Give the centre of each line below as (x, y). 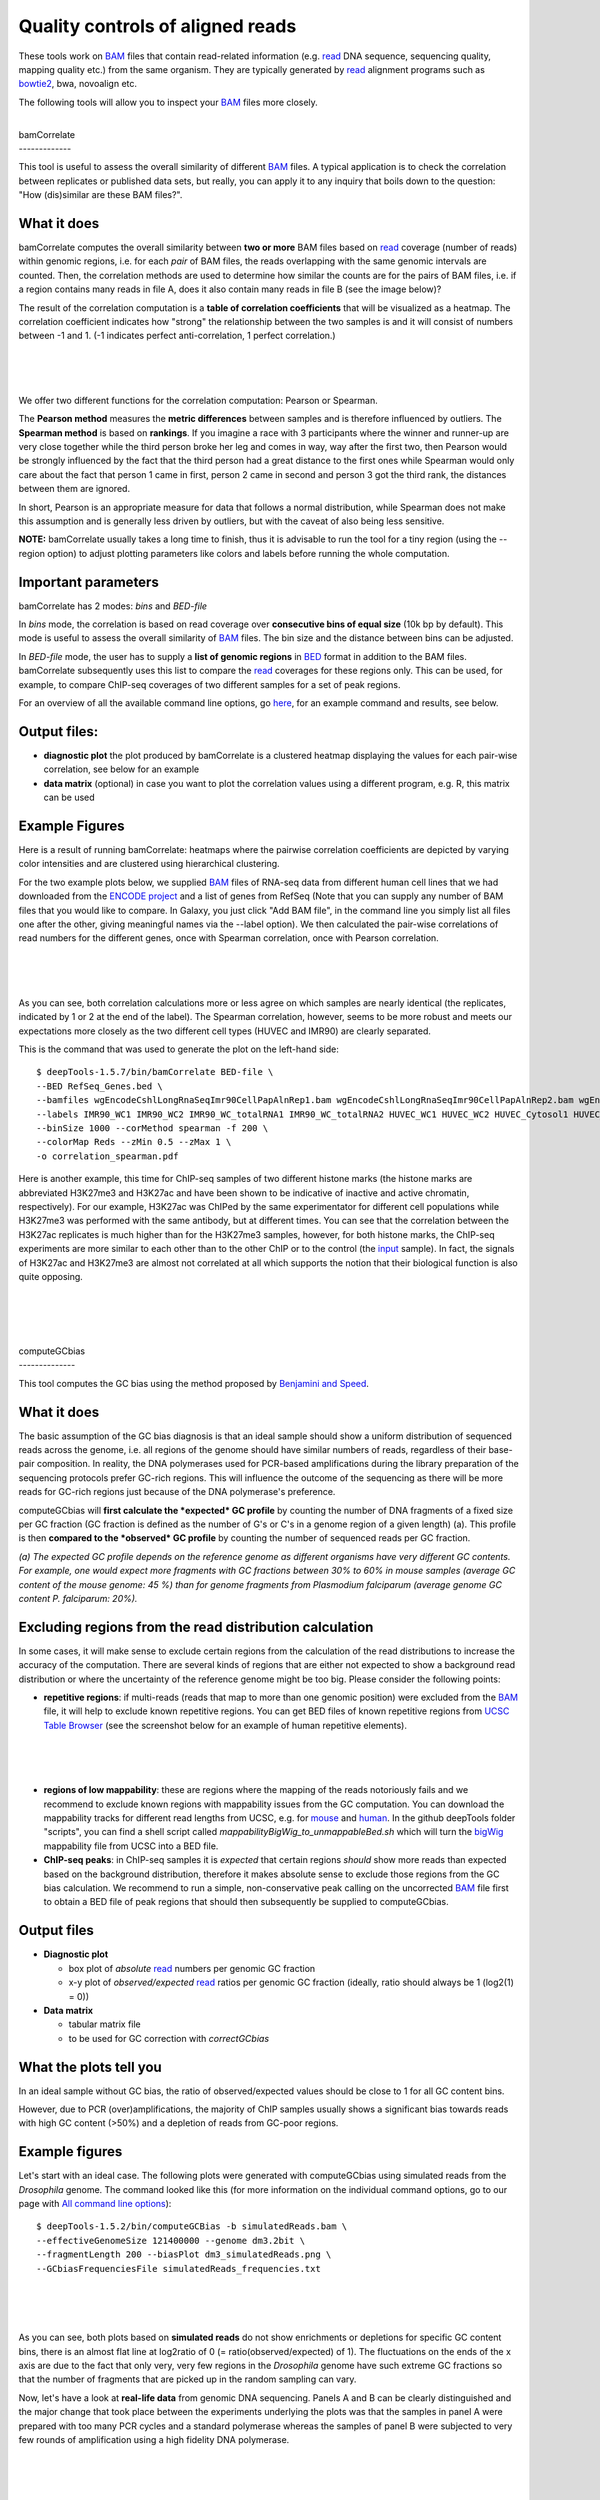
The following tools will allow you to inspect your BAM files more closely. (168, 102)
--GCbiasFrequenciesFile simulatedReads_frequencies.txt (179, 2268)
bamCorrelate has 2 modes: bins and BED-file (113, 606)
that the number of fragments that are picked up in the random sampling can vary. (187, 2379)
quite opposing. (51, 1276)
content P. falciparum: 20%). (78, 1598)
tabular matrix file (105, 2024)
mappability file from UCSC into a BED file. (131, 1846)
